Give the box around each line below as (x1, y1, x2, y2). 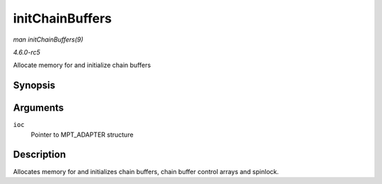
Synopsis (13, 80, 56, 92)
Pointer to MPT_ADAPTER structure (30, 130, 134, 139)
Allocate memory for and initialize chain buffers (13, 61, 151, 70)
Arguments (13, 102, 64, 114)
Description (13, 149, 66, 161)
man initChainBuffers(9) (13, 35, 84, 44)
